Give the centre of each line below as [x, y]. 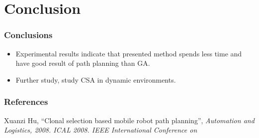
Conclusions [28, 35]
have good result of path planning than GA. [83, 63]
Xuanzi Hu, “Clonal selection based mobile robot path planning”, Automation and [129, 120]
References [26, 102]
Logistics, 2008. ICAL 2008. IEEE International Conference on [101, 130]
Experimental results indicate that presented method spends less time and [129, 53]
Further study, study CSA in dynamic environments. [96, 79]
